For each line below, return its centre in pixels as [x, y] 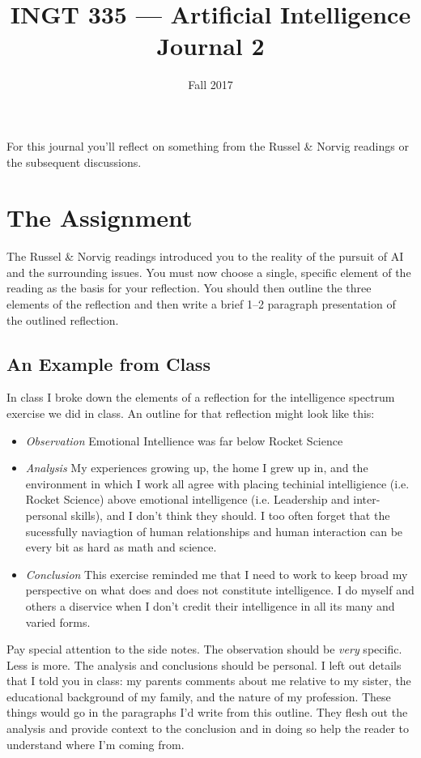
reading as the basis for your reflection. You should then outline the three [189, 288]
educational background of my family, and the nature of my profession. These [199, 696]
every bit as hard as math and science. [121, 547]
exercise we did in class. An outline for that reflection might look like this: [191, 413]
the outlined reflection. [63, 319]
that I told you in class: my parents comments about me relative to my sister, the [209, 681]
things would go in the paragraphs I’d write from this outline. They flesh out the [207, 712]
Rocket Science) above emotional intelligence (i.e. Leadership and [187, 499]
